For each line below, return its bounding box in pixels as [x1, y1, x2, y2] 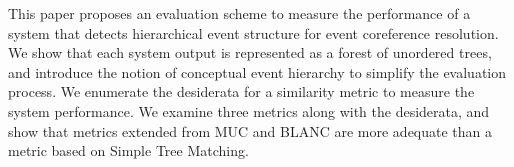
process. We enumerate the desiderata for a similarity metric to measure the [8, 81, 475, 102]
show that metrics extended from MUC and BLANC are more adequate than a [8, 120, 493, 141]
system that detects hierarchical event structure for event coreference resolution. [8, 22, 499, 43]
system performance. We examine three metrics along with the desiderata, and [8, 100, 490, 121]
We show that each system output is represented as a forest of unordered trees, [8, 42, 492, 63]
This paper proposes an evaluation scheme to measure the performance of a [8, 3, 471, 23]
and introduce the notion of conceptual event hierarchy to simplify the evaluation [8, 61, 507, 82]
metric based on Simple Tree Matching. [8, 140, 249, 161]
